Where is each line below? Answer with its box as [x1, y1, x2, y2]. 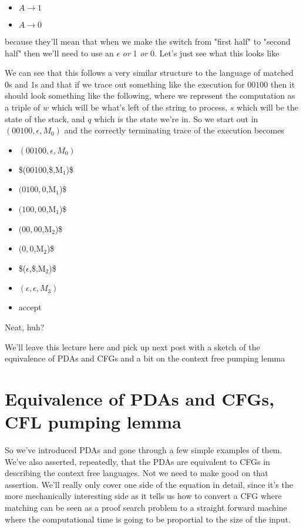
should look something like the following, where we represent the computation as [5, 89, 295, 102]
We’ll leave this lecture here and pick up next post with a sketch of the [5, 340, 260, 353]
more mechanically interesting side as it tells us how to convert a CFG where [5, 490, 282, 502]
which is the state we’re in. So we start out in [94, 112, 258, 125]
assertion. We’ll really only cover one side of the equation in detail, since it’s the [5, 478, 293, 490]
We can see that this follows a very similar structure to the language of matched [5, 66, 294, 79]
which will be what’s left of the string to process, [51, 101, 228, 113]
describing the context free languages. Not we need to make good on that [5, 467, 268, 479]
